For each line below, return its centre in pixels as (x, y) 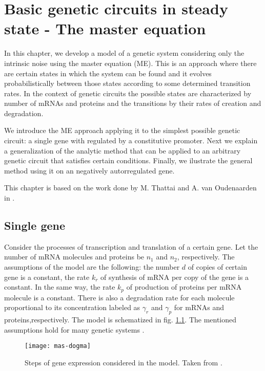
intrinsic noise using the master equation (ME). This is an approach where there (130, 63)
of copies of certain (217, 267)
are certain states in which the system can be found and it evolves (108, 73)
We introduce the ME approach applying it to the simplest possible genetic (122, 130)
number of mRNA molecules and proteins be (74, 257)
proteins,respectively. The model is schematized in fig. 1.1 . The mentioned (120, 320)
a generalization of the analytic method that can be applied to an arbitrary (123, 150)
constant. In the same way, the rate (60, 287)
